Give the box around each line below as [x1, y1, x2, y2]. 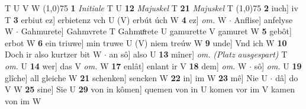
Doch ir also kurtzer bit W [5, 48, 102, 60]
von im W [5, 94, 41, 107]
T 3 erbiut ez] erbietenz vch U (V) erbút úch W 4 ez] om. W [5, 13, 227, 25]
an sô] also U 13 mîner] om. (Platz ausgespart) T [109, 48, 288, 60]
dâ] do [275, 71, 298, 84]
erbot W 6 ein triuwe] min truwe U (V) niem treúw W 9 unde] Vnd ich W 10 [5, 36, 287, 49]
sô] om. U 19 [254, 59, 302, 72]
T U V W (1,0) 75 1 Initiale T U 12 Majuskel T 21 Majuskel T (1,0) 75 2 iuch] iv [5, 2, 298, 14]
